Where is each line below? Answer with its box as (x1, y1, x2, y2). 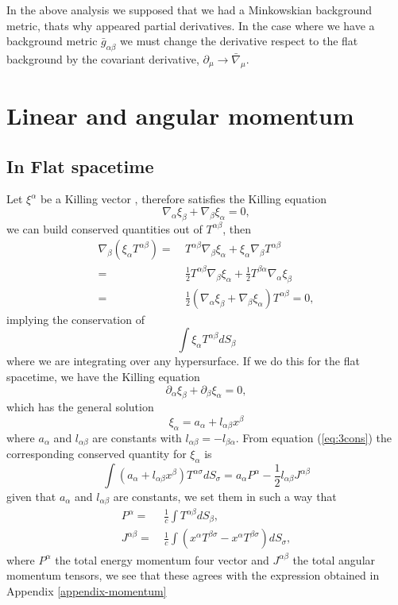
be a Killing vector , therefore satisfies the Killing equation (40, 191, 327, 207)
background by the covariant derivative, (6, 50, 199, 67)
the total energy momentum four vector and (55, 551, 269, 568)
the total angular (292, 551, 376, 568)
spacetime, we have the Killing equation (6, 368, 200, 384)
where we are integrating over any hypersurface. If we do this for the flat (6, 353, 360, 369)
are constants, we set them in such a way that (113, 488, 337, 505)
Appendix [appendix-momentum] (6, 582, 167, 599)
